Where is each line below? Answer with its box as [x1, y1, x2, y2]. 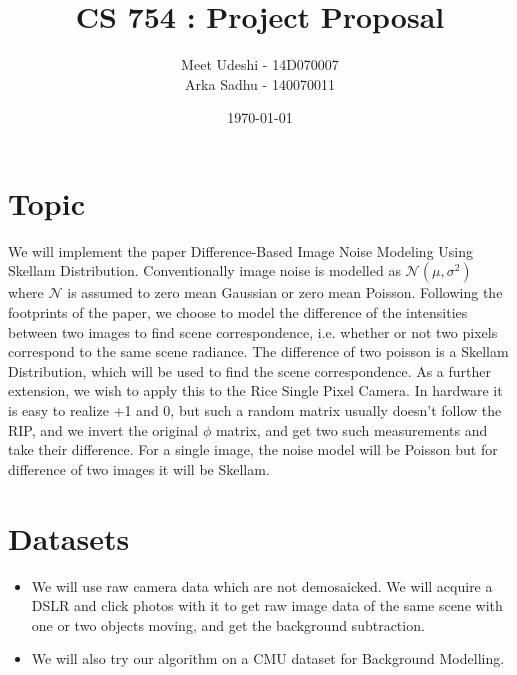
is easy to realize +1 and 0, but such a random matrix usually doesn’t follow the [8, 400, 502, 420]
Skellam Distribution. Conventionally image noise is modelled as [8, 260, 401, 281]
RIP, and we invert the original [8, 419, 199, 440]
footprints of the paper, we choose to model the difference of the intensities [8, 302, 468, 323]
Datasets [8, 517, 130, 558]
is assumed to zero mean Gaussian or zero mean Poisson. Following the [67, 282, 503, 303]
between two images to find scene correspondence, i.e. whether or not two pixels [8, 321, 498, 342]
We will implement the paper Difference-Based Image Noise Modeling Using [8, 240, 473, 261]
